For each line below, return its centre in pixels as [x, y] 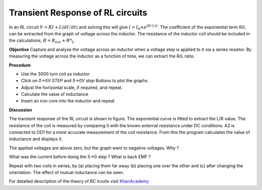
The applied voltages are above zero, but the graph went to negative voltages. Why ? [94, 148]
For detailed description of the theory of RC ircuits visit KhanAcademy [79, 181]
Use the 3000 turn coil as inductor [55, 74]
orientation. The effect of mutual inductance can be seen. [66, 172]
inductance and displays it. [36, 139]
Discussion [21, 110]
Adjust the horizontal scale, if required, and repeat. [72, 88]
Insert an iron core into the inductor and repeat [68, 101]
